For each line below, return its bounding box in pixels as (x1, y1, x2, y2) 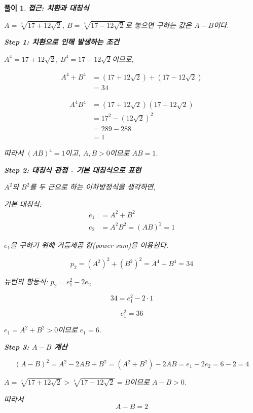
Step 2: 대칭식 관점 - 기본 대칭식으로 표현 (4, 164, 141, 175)
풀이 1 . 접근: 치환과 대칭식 (4, 3, 89, 13)
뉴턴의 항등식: (4, 276, 48, 287)
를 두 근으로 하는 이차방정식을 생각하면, (29, 181, 156, 192)
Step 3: (4, 341, 29, 352)
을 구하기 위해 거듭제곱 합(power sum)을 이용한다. (10, 239, 169, 250)
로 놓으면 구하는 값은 (125, 19, 192, 30)
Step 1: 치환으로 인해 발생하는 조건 (4, 36, 120, 47)
